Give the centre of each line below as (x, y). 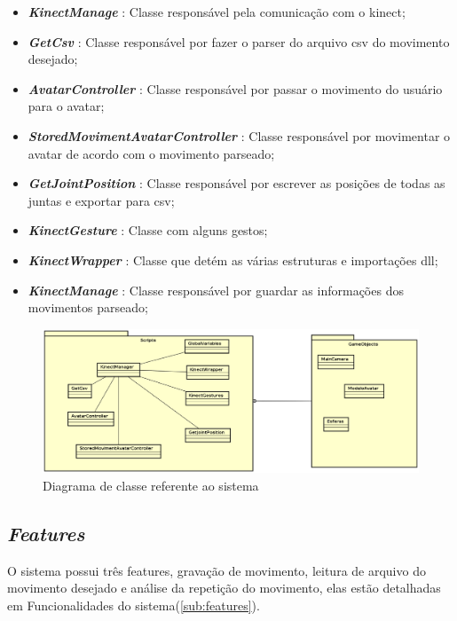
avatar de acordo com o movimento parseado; (151, 153)
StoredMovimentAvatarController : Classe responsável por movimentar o (239, 135)
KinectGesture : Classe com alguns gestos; (148, 230)
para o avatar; (66, 106)
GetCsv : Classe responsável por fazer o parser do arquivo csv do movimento (239, 41)
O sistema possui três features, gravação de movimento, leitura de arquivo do (217, 570)
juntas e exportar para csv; (101, 200)
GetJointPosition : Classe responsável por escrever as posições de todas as (236, 183)
